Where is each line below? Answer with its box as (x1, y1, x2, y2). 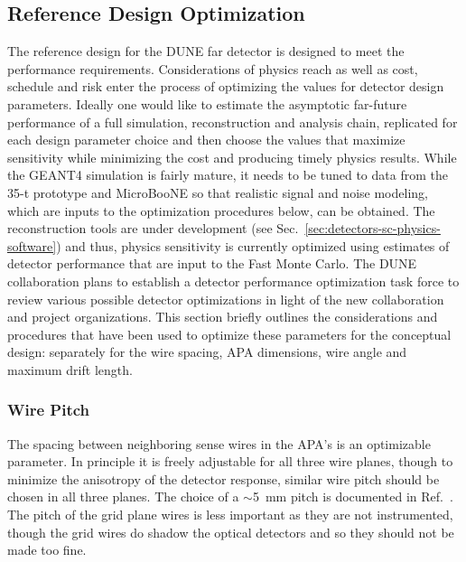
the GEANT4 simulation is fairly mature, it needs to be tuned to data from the (7, 165, 448, 184)
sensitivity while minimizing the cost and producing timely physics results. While (7, 147, 457, 166)
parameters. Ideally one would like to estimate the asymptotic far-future (7, 94, 407, 113)
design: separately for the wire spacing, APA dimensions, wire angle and (7, 342, 407, 361)
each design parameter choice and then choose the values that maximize (7, 130, 405, 149)
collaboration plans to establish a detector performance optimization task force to (7, 271, 460, 290)
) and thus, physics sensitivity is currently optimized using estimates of (56, 236, 450, 255)
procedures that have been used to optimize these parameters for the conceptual (7, 324, 452, 343)
